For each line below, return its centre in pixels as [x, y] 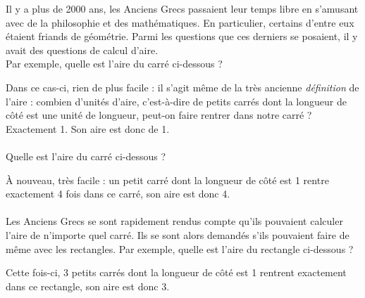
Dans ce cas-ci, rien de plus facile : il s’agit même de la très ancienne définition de [182, 87]
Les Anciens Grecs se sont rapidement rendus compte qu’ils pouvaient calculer [174, 221]
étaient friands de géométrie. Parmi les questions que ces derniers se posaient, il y [182, 36]
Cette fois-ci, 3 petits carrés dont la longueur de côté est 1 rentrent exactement [176, 272]
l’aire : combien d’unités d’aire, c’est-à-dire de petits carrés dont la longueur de [176, 101]
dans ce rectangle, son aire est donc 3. [88, 286]
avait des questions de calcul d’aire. [82, 50]
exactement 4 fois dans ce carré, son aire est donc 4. [118, 194]
